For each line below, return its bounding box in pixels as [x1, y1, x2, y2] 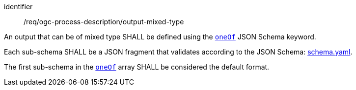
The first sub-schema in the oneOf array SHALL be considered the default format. [4, 63, 270, 71]
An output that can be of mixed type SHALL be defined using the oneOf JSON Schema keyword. [4, 33, 316, 41]
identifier [4, 2, 33, 11]
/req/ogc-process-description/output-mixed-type [24, 18, 184, 26]
